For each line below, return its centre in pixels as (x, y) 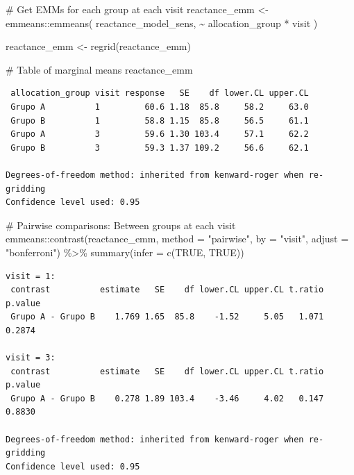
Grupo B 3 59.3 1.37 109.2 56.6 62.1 (160, 148)
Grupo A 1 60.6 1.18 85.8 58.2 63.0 (160, 107)
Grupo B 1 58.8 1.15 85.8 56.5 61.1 (160, 120)
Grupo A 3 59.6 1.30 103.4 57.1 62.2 (160, 134)
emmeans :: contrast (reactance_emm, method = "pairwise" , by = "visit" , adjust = (177, 239)
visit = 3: (31, 358)
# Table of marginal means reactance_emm (99, 69)
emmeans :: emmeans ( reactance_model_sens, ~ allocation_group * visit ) (162, 23)
